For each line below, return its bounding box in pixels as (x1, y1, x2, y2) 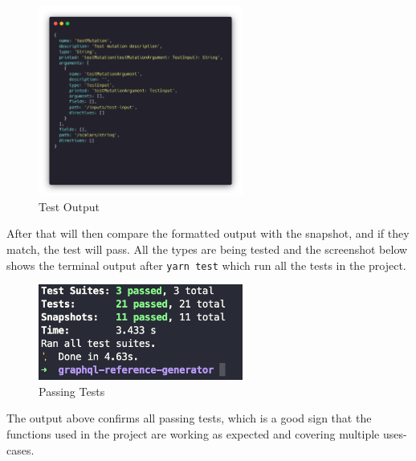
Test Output (39, 198, 100, 214)
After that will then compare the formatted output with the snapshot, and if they (6, 225, 410, 242)
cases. (6, 441, 35, 458)
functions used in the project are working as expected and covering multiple (6, 426, 380, 443)
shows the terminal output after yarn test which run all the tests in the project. (6, 256, 406, 273)
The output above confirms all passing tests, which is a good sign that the (6, 410, 372, 426)
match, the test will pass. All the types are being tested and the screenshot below (6, 241, 408, 258)
